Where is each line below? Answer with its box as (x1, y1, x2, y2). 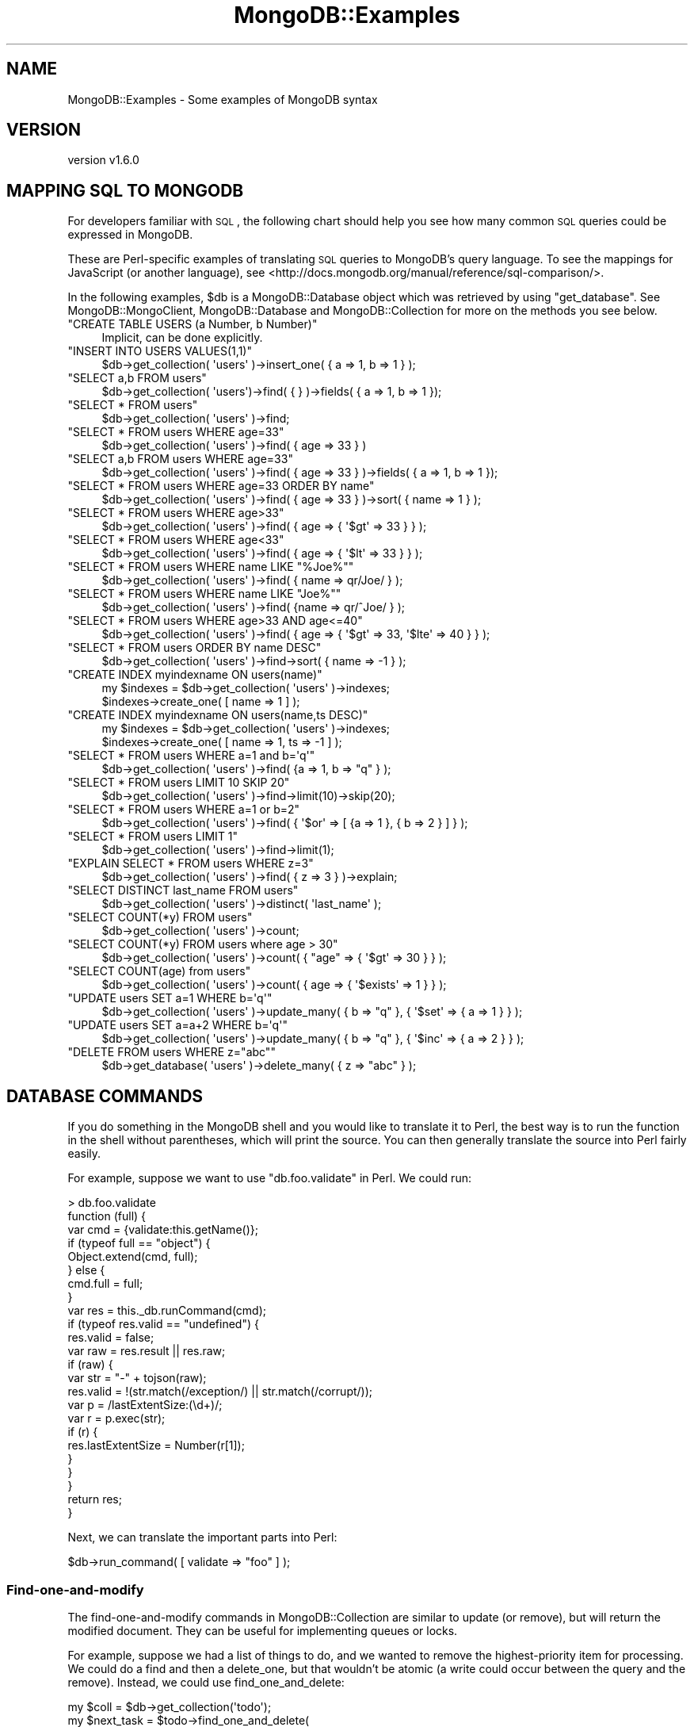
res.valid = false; (67, 1331, 154, 1345)
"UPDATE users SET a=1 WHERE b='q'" (67, 991, 273, 1005)
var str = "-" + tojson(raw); (67, 1371, 207, 1385)
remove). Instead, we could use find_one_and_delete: (67, 1675, 345, 1689)
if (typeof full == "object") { (67, 1236, 211, 1250)
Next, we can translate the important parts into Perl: (67, 1530, 337, 1545)
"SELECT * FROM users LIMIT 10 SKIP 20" (67, 775, 290, 790)
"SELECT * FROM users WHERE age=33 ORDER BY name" (67, 479, 375, 493)
